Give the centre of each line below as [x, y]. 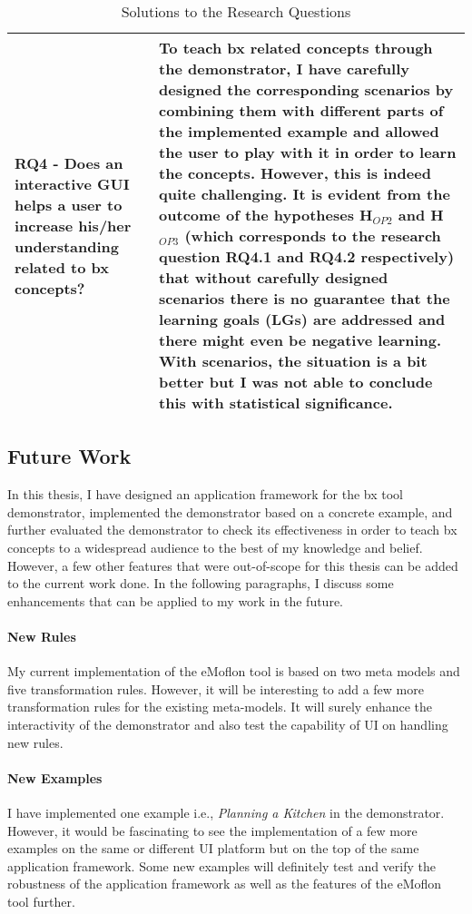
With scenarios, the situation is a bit [293, 361]
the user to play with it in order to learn [308, 152]
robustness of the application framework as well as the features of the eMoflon [225, 884]
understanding [67, 246]
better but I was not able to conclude [296, 382]
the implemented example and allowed [299, 131]
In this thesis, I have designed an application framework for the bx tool [205, 494]
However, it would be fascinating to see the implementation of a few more [212, 830]
